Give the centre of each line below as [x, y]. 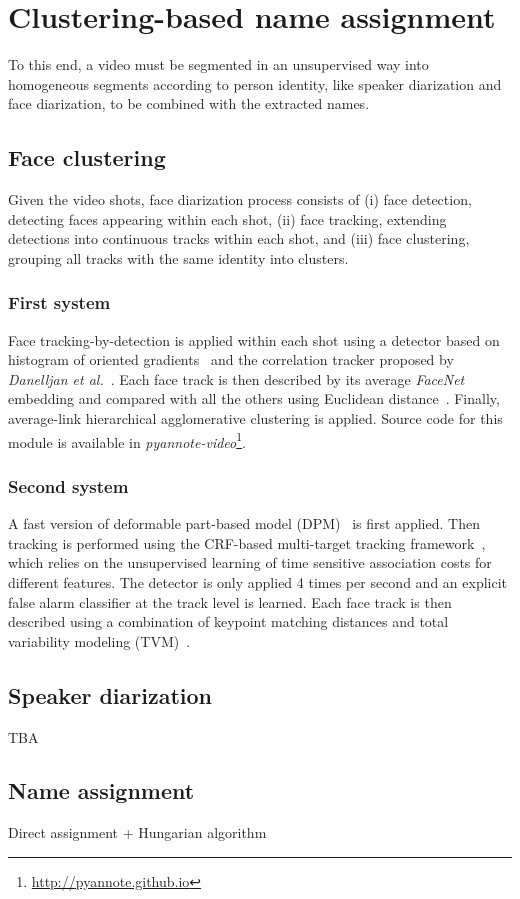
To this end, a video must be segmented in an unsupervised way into [218, 64]
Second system [68, 485]
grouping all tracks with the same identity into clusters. [178, 257]
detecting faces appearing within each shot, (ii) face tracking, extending [227, 218]
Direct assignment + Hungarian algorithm [137, 832]
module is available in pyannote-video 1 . [127, 440]
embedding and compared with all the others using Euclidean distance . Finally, [254, 398]
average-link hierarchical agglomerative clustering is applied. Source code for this [255, 418]
